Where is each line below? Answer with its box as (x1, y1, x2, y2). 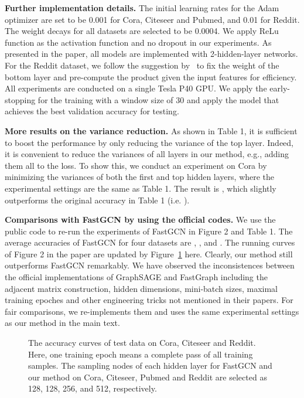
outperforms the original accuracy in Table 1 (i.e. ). (5, 193, 190, 206)
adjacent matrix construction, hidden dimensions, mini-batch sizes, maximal (5, 282, 278, 294)
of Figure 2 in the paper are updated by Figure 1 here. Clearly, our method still (5, 247, 293, 260)
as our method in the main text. (5, 317, 120, 329)
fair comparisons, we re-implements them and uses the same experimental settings (5, 305, 299, 317)
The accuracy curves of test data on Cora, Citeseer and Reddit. (28, 336, 256, 349)
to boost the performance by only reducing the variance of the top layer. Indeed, (5, 136, 294, 148)
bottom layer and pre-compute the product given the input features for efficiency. (5, 70, 297, 83)
